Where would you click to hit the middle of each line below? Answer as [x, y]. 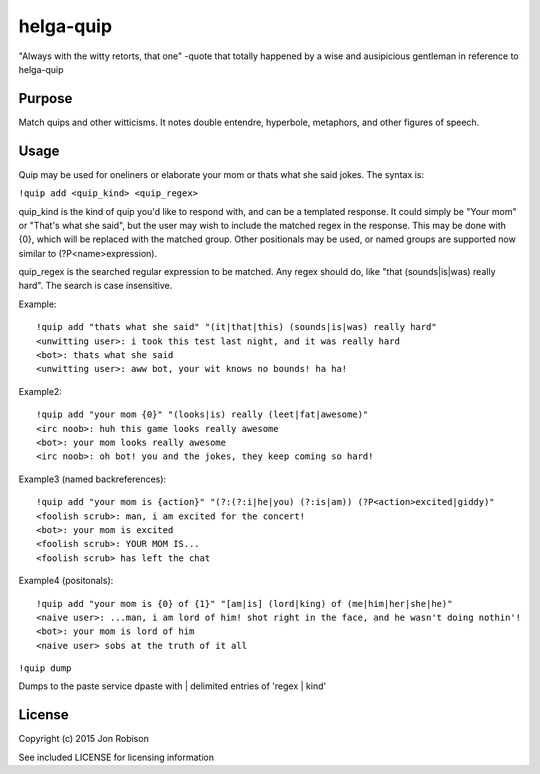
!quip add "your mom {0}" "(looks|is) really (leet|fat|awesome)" [202, 414]
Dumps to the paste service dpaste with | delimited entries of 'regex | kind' [172, 686]
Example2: [40, 391]
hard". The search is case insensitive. [95, 286]
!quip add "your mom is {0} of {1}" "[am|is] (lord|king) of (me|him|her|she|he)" [244, 603]
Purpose [45, 98]
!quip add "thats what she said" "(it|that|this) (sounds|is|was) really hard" [236, 327]
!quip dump [45, 668]
